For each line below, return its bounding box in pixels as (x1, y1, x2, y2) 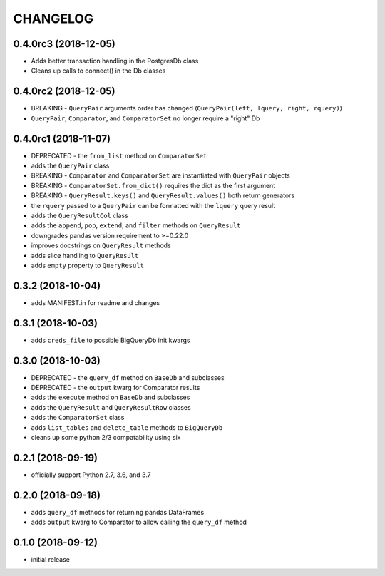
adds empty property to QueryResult (31, 261, 144, 269)
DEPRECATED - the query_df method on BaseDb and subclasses (31, 373, 225, 381)
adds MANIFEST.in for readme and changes (31, 298, 160, 307)
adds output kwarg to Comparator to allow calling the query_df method (31, 518, 247, 527)
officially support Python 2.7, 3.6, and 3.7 (31, 470, 151, 479)
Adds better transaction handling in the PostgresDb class (31, 57, 199, 66)
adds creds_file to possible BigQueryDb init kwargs (31, 336, 190, 344)
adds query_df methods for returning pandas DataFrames (31, 508, 205, 516)
